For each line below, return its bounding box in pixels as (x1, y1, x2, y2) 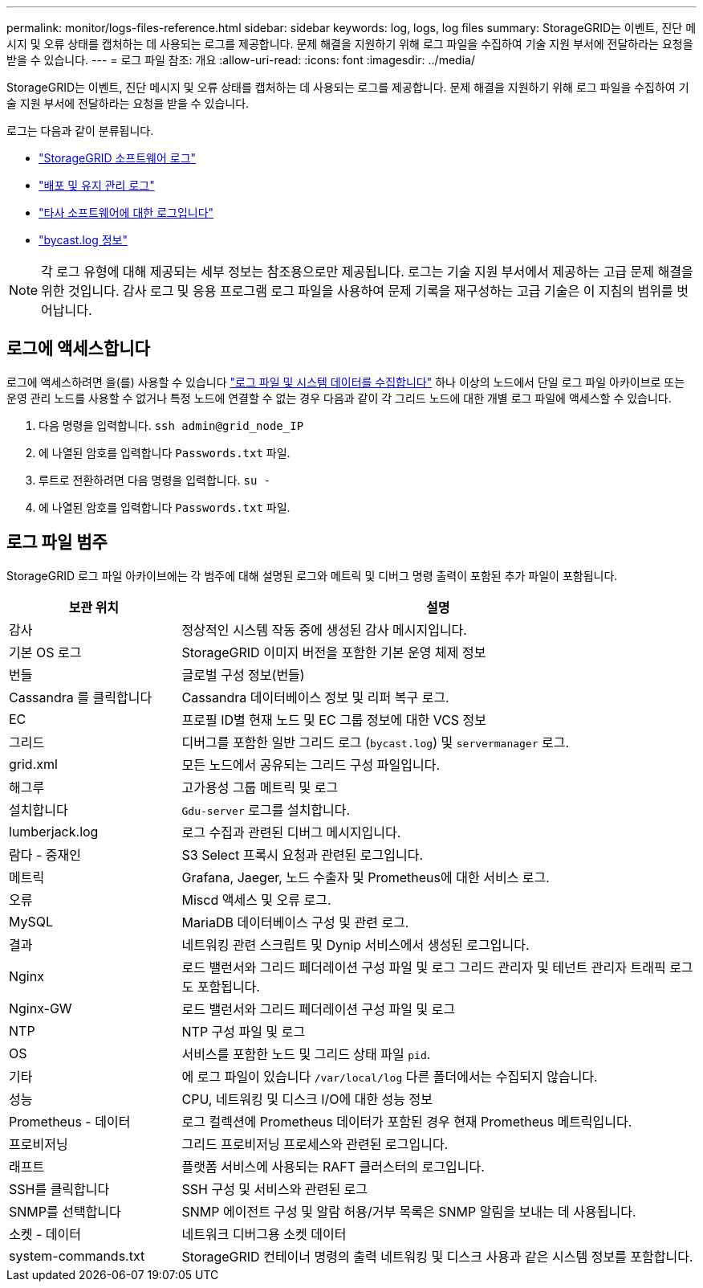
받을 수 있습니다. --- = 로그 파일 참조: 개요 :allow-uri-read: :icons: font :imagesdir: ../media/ (6, 53, 475, 67)
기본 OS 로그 (9, 644, 82, 660)
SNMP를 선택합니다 (9, 1203, 121, 1220)
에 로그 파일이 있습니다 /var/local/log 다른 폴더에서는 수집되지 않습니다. (181, 1068, 598, 1085)
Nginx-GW (9, 1000, 72, 1016)
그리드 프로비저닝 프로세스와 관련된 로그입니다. (181, 1135, 449, 1152)
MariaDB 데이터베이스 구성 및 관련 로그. (181, 914, 409, 930)
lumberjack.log (9, 823, 99, 840)
